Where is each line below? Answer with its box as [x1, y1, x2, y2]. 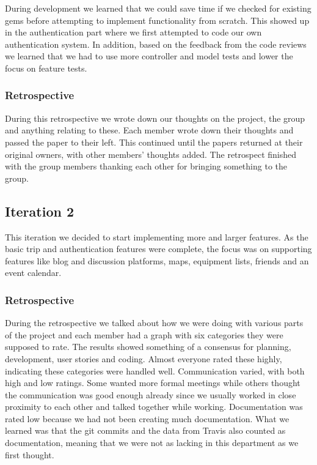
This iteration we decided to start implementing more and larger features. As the [5, 230, 308, 243]
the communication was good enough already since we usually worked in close [5, 388, 296, 401]
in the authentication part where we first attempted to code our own [5, 26, 262, 39]
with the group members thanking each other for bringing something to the [5, 160, 287, 173]
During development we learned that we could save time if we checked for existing [5, 2, 312, 14]
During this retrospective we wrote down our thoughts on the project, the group [5, 111, 305, 124]
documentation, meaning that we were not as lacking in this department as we [5, 436, 299, 449]
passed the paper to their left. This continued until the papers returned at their [5, 135, 303, 148]
